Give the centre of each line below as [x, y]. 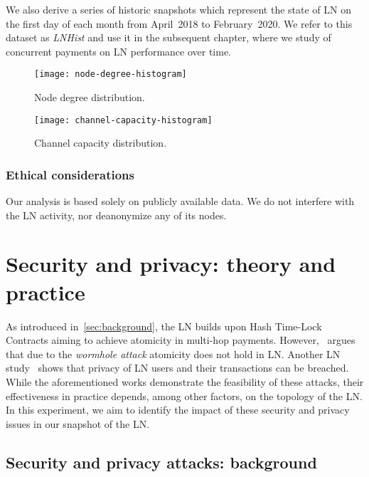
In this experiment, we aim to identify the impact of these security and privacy [178, 410]
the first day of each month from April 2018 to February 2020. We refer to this [179, 23]
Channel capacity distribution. [101, 143]
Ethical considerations [70, 174]
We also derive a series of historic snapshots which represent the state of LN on [178, 9]
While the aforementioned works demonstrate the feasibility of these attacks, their [185, 381]
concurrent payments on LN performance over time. [119, 51]
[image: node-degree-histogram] [111, 74]
